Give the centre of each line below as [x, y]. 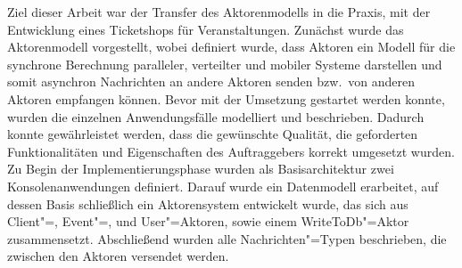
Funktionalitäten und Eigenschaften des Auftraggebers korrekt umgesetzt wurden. [231, 151]
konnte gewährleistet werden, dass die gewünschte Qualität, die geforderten [213, 134]
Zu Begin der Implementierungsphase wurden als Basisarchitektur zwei [201, 169]
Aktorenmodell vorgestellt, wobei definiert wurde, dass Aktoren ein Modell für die [231, 47]
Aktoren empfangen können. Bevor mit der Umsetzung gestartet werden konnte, [226, 98]
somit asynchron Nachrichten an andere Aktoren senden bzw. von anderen [211, 81]
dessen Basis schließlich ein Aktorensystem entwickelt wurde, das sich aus [208, 203]
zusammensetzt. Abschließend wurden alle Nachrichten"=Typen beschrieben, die [227, 238]
